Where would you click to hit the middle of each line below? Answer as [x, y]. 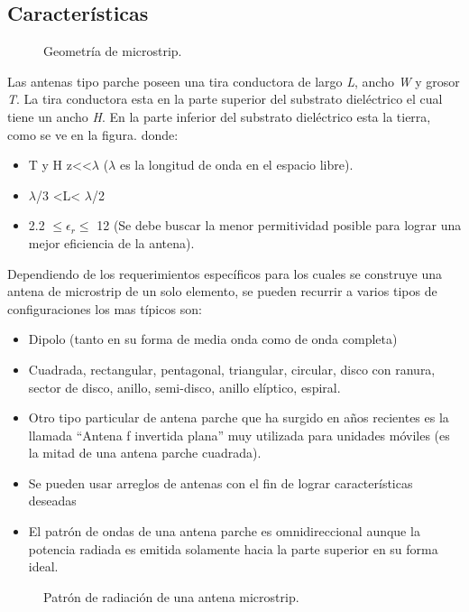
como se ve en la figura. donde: [93, 134]
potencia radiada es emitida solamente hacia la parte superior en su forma [233, 548]
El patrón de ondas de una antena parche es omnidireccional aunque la [224, 531]
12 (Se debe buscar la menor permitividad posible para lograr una [279, 225]
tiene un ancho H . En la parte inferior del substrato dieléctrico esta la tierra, [219, 116]
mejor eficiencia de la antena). [111, 242]
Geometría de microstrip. [113, 51]
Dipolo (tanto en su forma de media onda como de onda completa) [213, 339]
